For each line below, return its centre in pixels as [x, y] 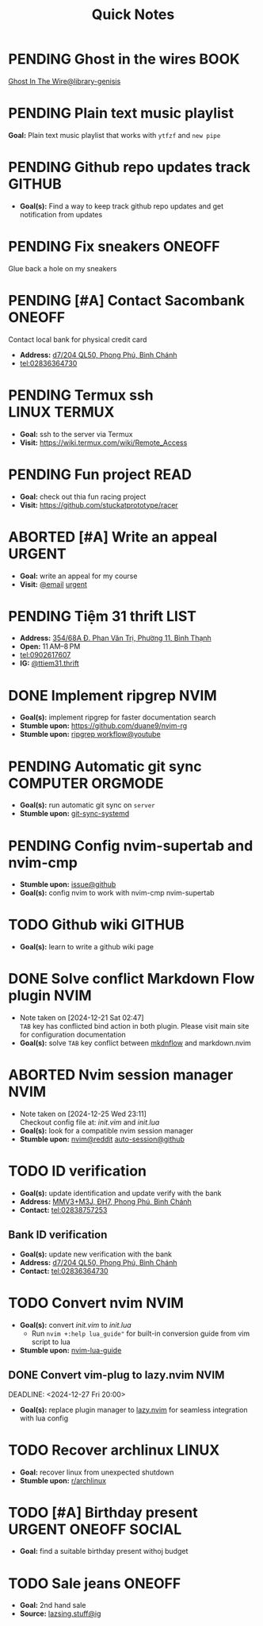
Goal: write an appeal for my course [78, 576]
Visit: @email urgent [53, 584]
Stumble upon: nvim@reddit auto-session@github [102, 1139]
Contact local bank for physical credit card [78, 339]
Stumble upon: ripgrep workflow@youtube [90, 734]
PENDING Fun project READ [100, 474]
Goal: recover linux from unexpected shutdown [97, 1472]
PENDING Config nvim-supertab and [131, 846]
